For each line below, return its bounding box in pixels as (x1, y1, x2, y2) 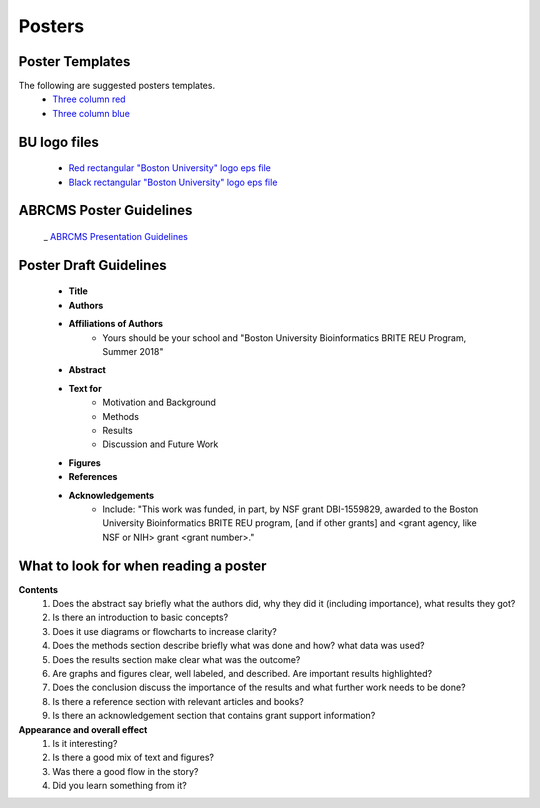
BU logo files (18, 133, 100, 150)
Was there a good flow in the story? (52, 765, 199, 777)
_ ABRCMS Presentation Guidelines (43, 231, 189, 243)
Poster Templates (18, 53, 131, 70)
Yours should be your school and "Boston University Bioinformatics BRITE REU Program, (102, 331, 467, 344)
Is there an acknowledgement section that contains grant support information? (52, 710, 376, 722)
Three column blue (52, 107, 130, 119)
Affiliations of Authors (68, 318, 164, 330)
